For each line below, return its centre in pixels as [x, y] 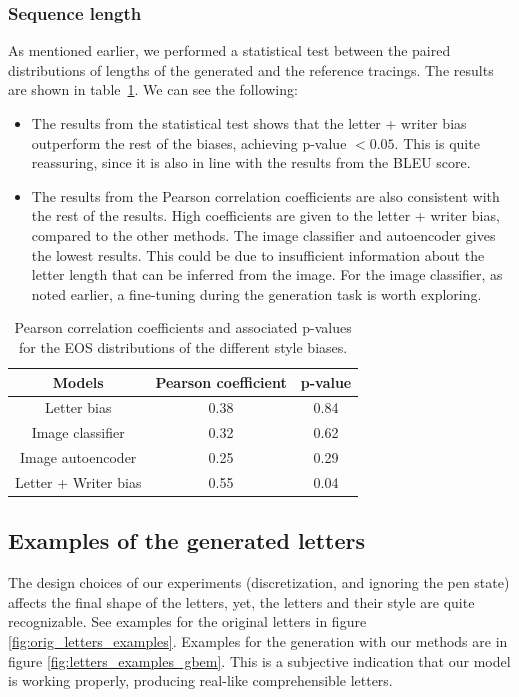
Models [78, 381]
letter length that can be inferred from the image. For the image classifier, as [267, 274]
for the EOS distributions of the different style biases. [183, 346]
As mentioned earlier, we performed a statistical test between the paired [229, 50]
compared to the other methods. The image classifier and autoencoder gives [263, 234]
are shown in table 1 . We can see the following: [153, 89]
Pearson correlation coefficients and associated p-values [183, 327]
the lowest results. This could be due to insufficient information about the [258, 254]
